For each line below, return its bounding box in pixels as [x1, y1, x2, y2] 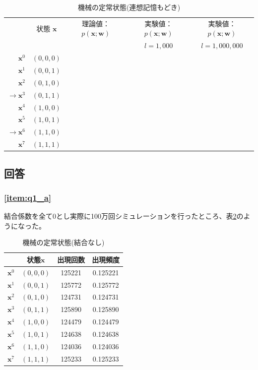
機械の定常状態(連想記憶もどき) [77, 2, 181, 12]
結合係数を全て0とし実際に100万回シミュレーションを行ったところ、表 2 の [4, 211, 244, 221]
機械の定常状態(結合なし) [22, 237, 105, 247]
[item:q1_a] [4, 191, 52, 203]
